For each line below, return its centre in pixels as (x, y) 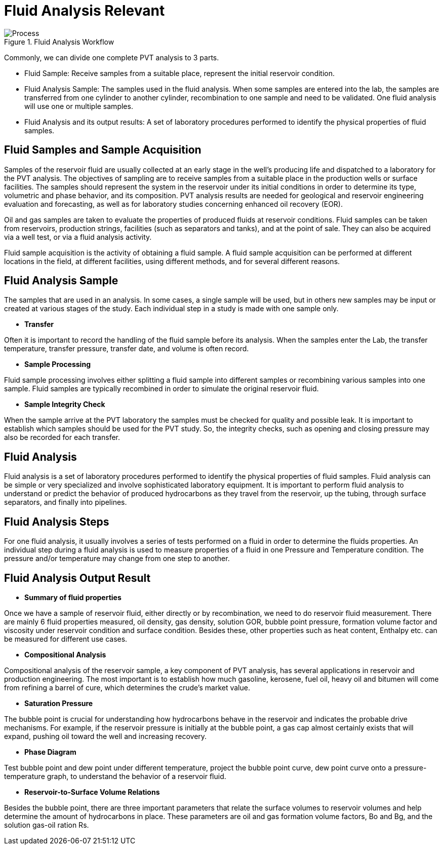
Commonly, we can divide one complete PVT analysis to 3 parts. (112, 57)
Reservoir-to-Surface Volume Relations (92, 792)
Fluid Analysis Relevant (85, 11)
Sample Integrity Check (65, 404)
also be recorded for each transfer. (62, 437)
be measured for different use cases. (66, 639)
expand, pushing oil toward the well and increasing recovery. (106, 736)
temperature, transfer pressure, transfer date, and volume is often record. (127, 349)
